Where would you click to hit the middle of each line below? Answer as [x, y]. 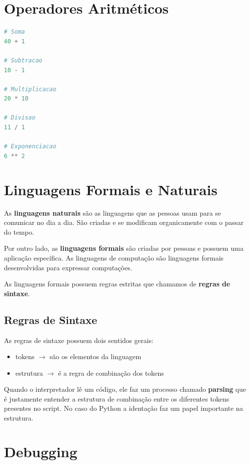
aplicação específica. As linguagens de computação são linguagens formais [114, 257]
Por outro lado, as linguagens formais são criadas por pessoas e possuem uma [124, 248]
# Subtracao [23, 60]
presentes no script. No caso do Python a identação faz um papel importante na [124, 408]
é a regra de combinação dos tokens [111, 373]
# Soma [14, 32]
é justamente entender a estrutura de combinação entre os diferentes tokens [117, 398]
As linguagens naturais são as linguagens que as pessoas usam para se [113, 212]
